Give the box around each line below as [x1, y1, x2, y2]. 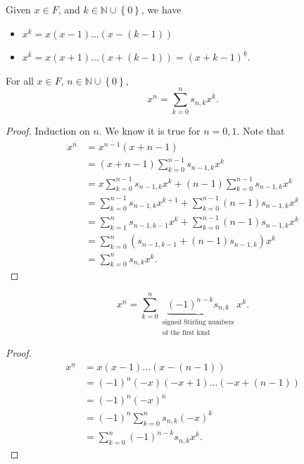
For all [6, 73, 34, 87]
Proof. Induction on [6, 123, 90, 138]
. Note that [236, 123, 285, 138]
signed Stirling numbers [162, 319, 234, 326]
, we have [141, 2, 182, 16]
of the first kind [162, 329, 210, 336]
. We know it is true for [99, 123, 201, 138]
